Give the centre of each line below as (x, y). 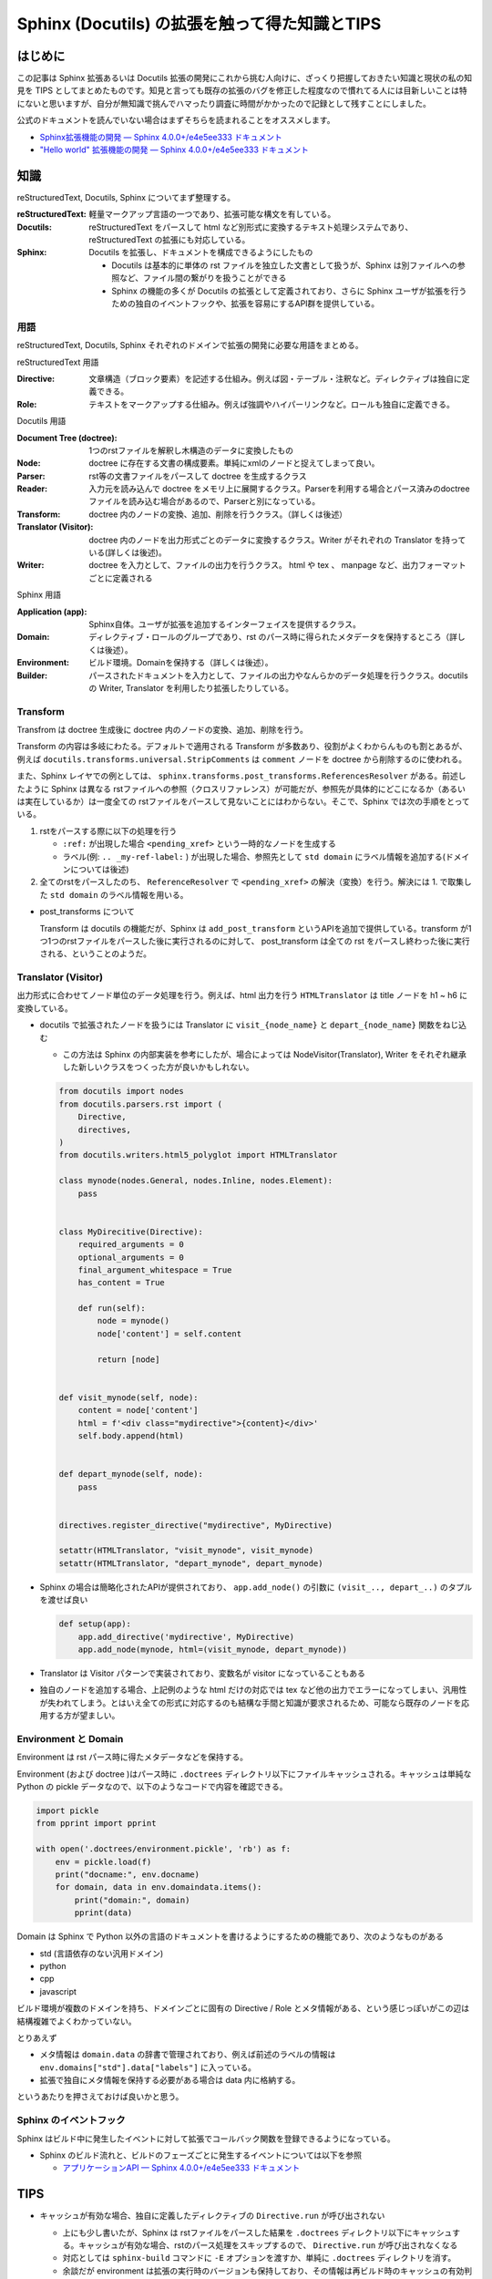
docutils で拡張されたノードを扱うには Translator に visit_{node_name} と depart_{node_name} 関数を (241, 1025)
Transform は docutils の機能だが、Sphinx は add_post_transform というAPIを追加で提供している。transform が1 (256, 928)
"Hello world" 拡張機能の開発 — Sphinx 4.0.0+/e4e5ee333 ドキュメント (174, 150)
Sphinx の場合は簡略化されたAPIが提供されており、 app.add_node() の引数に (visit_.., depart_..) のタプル (256, 1587)
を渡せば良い (64, 1600)
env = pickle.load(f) (103, 1861)
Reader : (32, 489)
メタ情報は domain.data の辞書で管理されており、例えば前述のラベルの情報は (188, 2055)
